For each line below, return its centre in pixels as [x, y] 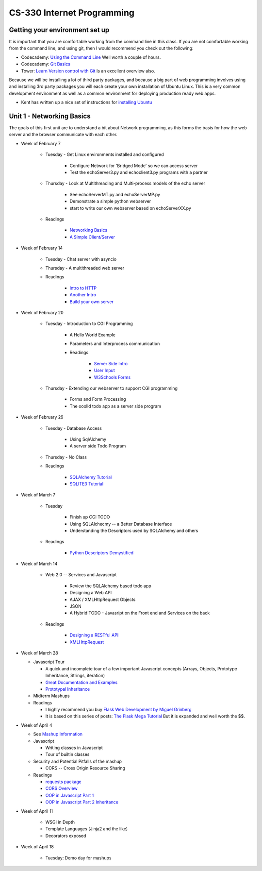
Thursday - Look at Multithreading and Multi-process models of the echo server [125, 183]
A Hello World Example [93, 335]
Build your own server [92, 302]
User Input [104, 370]
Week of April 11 [37, 811]
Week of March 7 [38, 495]
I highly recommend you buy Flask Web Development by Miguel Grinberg [118, 710]
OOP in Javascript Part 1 [70, 795]
